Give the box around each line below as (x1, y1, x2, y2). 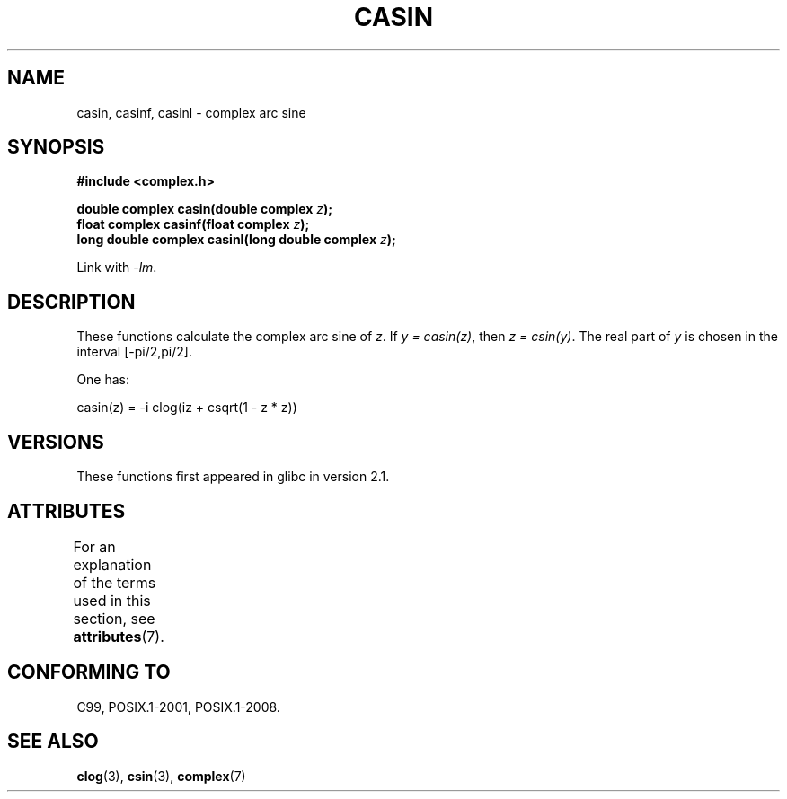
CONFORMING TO (7, 661, 171, 684)
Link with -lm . (76, 259, 157, 276)
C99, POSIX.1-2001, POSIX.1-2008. (76, 698, 280, 715)
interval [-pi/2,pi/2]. (76, 344, 192, 360)
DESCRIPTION (7, 290, 136, 313)
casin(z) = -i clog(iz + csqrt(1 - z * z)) (76, 399, 297, 416)
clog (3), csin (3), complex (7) (76, 768, 246, 784)
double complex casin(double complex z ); (76, 201, 333, 217)
